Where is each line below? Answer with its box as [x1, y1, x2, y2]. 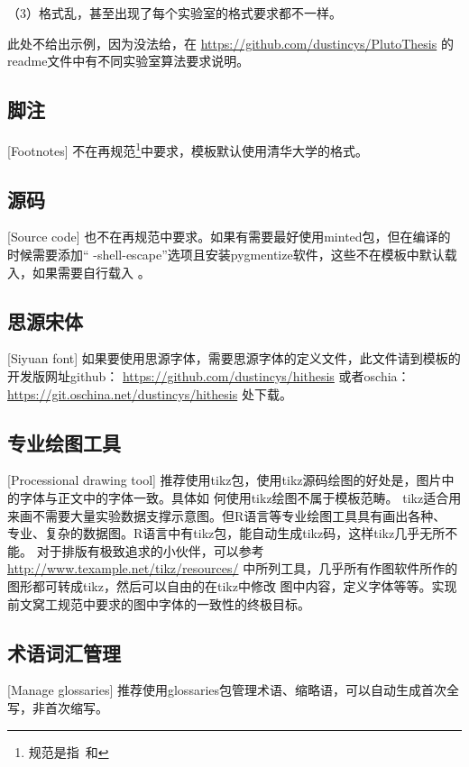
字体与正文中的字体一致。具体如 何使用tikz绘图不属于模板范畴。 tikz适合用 [19, 489, 462, 507]
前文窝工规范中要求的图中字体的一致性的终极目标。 [7, 594, 310, 613]
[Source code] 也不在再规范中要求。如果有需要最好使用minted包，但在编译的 [7, 227, 451, 246]
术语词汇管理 [7, 638, 121, 666]
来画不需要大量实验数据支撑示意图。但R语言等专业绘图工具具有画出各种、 [7, 506, 446, 525]
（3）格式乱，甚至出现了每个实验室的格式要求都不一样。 [7, 4, 342, 22]
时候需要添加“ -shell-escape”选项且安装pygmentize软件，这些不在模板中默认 [7, 245, 445, 264]
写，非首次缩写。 [7, 698, 108, 717]
